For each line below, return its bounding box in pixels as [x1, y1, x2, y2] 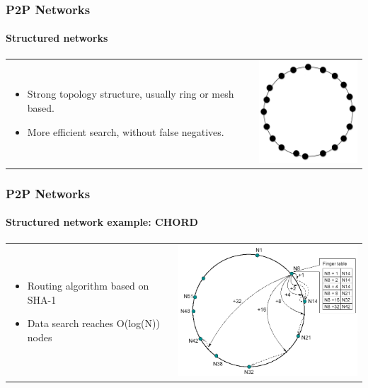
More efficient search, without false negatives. [27, 124, 224, 139]
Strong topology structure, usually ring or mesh [27, 86, 234, 101]
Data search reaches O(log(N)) [27, 316, 160, 331]
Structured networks [6, 30, 108, 45]
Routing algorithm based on [27, 278, 149, 293]
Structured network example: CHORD [6, 215, 198, 229]
